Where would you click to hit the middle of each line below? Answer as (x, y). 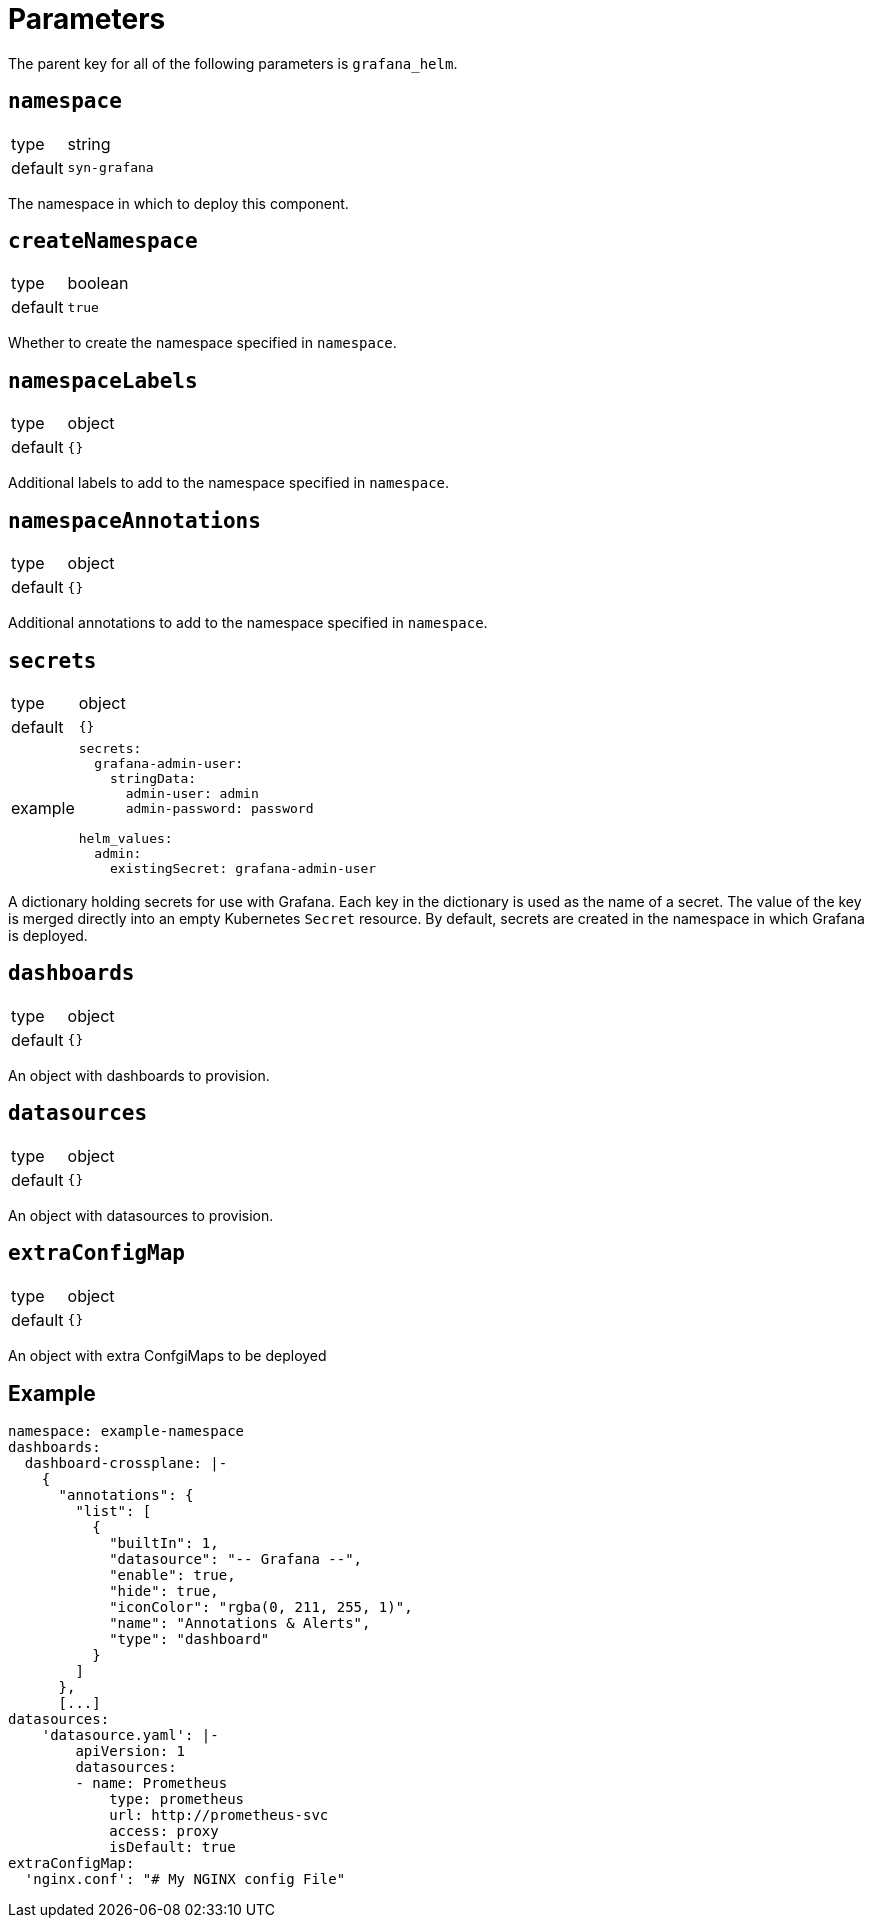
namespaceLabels (103, 380)
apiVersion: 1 (130, 1751)
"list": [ (113, 1511)
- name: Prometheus (151, 1783)
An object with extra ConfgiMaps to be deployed (167, 1355)
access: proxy (164, 1831)
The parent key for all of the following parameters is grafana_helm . (233, 63)
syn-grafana (110, 168)
